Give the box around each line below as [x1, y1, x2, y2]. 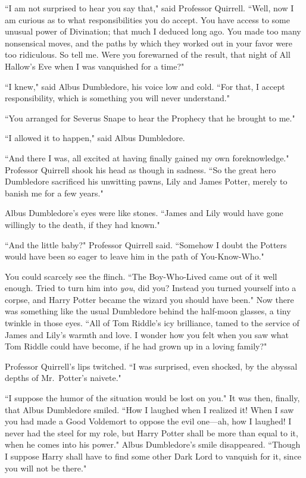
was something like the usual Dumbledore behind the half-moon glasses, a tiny [5, 305, 291, 317]
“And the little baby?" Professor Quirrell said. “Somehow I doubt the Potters [5, 238, 287, 251]
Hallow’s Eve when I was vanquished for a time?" [5, 60, 185, 72]
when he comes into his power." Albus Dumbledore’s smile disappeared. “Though [5, 438, 301, 451]
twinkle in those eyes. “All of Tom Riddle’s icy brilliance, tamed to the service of [5, 317, 299, 329]
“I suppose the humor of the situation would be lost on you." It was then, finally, [5, 392, 300, 404]
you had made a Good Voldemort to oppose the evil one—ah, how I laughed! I [5, 415, 292, 427]
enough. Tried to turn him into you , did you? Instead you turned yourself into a [5, 282, 296, 294]
